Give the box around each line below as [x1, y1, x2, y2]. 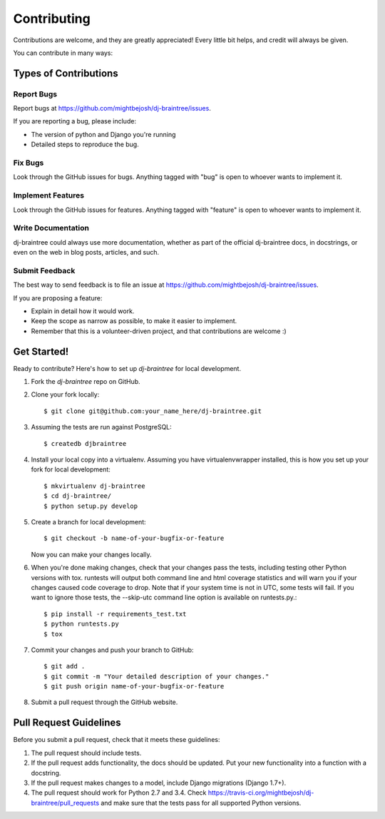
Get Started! [13, 345, 69, 357]
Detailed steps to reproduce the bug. [31, 140, 139, 149]
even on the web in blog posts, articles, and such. [13, 248, 160, 257]
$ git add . [43, 662, 86, 671]
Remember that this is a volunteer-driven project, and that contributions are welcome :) [31, 327, 287, 335]
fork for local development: [31, 465, 111, 474]
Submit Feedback [13, 265, 76, 275]
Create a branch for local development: [31, 517, 146, 526]
